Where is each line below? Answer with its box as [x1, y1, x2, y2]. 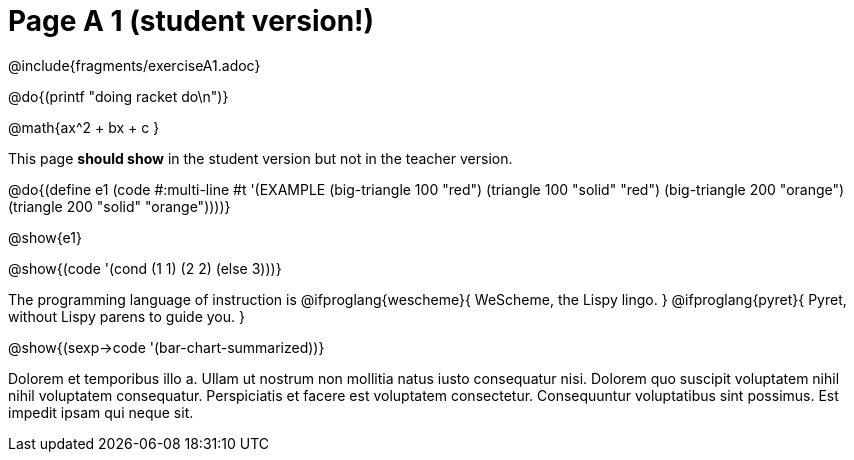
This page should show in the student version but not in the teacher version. [8, 149, 513, 167]
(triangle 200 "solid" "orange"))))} [8, 197, 231, 215]
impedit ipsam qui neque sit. [8, 403, 194, 421]
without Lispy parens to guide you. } [8, 307, 245, 325]
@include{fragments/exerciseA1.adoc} [8, 56, 261, 74]
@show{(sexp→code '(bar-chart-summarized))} [8, 338, 325, 356]
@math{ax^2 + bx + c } [8, 118, 160, 136]
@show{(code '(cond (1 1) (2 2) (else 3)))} [8, 259, 282, 277]
